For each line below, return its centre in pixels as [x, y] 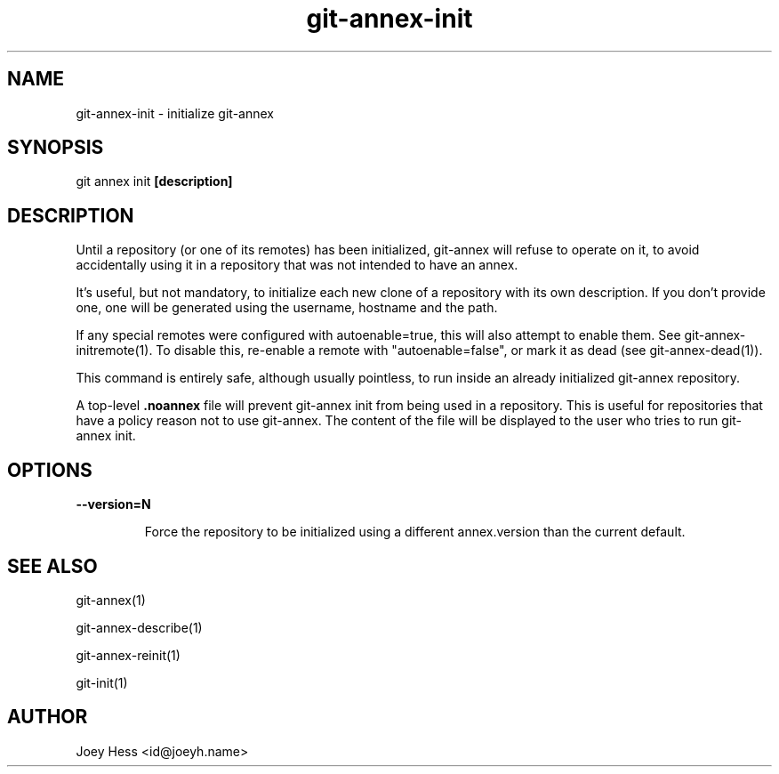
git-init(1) [102, 682]
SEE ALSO [52, 566]
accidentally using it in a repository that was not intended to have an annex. [297, 265]
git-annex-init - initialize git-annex [175, 113]
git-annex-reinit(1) [128, 655]
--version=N [113, 504]
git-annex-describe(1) [139, 627]
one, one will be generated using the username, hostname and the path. [287, 308]
